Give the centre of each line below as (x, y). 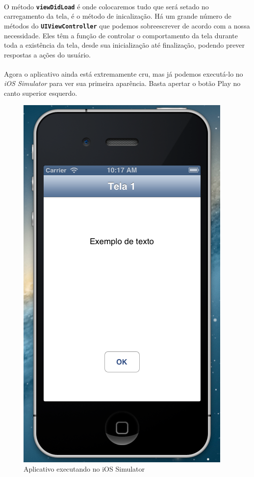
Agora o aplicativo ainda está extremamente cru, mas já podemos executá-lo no (124, 73)
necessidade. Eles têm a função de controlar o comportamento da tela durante (121, 35)
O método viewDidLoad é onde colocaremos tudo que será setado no (106, 6)
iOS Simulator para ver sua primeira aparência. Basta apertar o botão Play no (122, 83)
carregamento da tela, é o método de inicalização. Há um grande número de (118, 16)
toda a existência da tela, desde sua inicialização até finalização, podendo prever (125, 45)
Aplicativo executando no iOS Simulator (84, 469)
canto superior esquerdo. (41, 93)
